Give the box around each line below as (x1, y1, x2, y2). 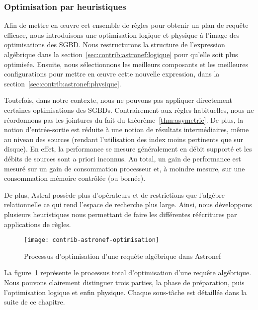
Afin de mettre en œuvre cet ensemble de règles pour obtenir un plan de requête (4, 20, 249, 30)
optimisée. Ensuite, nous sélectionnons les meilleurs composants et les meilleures (4, 59, 249, 69)
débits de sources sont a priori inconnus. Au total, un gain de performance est (4, 153, 241, 163)
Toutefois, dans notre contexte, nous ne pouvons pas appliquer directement (4, 95, 233, 105)
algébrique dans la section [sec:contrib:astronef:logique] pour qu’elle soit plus (4, 49, 238, 59)
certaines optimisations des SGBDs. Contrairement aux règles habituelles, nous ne (4, 104, 254, 115)
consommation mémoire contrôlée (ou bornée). (4, 173, 146, 183)
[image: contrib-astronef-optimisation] (24, 236, 160, 244)
